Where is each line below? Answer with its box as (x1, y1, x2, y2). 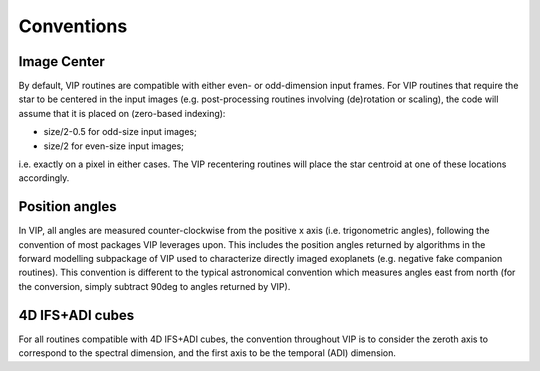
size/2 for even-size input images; (43, 140, 185, 152)
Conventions (18, 15, 128, 37)
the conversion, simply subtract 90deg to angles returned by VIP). (18, 280, 291, 292)
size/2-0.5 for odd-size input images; (43, 126, 197, 138)
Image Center (18, 53, 105, 70)
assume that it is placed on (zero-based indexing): (18, 107, 226, 119)
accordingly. (18, 172, 70, 184)
